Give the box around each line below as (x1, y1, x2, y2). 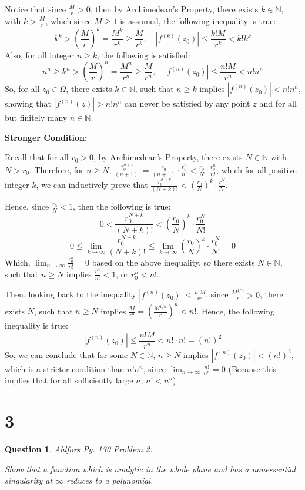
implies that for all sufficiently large (5, 374, 133, 386)
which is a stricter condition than (5, 362, 125, 375)
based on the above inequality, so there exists (92, 256, 255, 268)
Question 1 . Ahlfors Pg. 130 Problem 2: (5, 443, 153, 455)
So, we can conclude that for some (5, 348, 128, 360)
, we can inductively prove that (36, 178, 148, 191)
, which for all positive (216, 163, 297, 176)
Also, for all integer (5, 49, 74, 61)
